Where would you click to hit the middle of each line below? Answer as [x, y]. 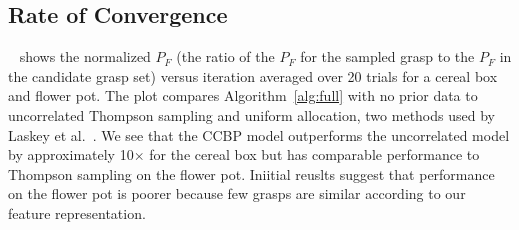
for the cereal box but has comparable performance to [314, 154]
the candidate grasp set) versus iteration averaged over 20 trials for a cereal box [253, 75]
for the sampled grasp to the [387, 56]
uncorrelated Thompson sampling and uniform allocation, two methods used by [251, 114]
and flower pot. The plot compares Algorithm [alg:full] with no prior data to [243, 95]
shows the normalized [85, 56]
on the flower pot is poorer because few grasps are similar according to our [237, 193]
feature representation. [77, 212]
